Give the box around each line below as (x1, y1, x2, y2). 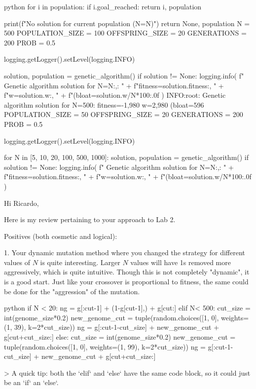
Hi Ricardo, (4, 197, 39, 208)
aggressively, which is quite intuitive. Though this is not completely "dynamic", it (4, 267, 250, 277)
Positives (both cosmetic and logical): (4, 231, 117, 241)
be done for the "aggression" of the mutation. (4, 286, 140, 296)
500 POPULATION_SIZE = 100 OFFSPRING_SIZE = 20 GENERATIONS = (4, 28, 247, 38)
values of (4, 257, 30, 267)
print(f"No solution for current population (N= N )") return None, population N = (4, 18, 250, 28)
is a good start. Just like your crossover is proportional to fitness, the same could (4, 276, 249, 287)
